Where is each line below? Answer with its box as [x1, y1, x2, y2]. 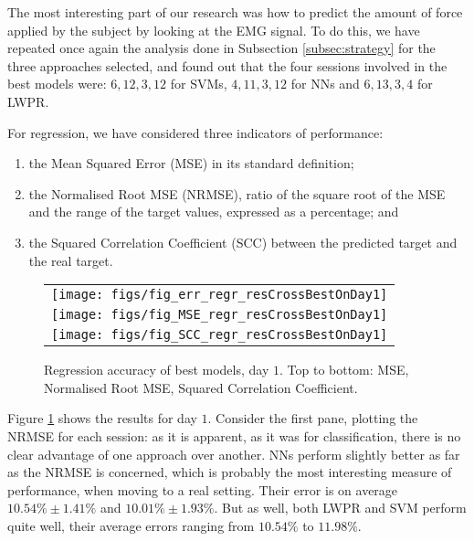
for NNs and [290, 74, 360, 93]
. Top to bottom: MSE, [279, 360, 409, 379]
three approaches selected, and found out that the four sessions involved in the [7, 56, 448, 75]
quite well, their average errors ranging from [7, 515, 255, 535]
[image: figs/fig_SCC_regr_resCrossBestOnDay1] [51, 327, 388, 343]
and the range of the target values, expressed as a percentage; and [28, 202, 399, 221]
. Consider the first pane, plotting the [207, 408, 418, 428]
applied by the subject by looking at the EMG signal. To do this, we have [7, 20, 420, 39]
